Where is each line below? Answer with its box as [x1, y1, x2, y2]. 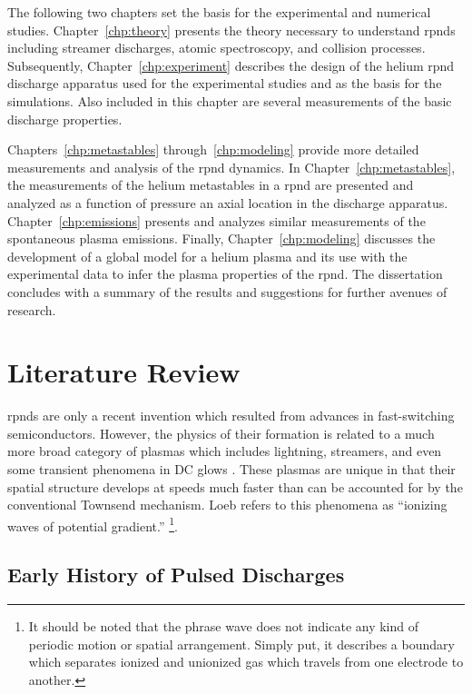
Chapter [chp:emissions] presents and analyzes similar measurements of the [7, 211, 426, 230]
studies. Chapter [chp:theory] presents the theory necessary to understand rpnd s [7, 20, 456, 39]
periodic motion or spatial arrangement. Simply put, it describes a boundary [28, 634, 455, 653]
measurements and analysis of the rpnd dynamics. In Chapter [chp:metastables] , [7, 157, 456, 176]
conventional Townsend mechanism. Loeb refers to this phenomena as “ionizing [7, 495, 447, 514]
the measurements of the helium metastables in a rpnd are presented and [7, 175, 414, 194]
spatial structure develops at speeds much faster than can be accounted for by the [7, 477, 463, 496]
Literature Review [7, 353, 241, 391]
